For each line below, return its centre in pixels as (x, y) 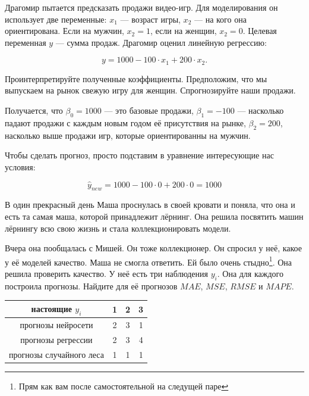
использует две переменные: (56, 19)
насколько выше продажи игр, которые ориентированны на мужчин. (128, 135)
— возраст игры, (150, 19)
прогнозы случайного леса (56, 354)
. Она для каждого (250, 274)
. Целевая (260, 31)
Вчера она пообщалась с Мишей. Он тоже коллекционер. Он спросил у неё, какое (153, 248)
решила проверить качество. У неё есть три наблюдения (107, 274)
